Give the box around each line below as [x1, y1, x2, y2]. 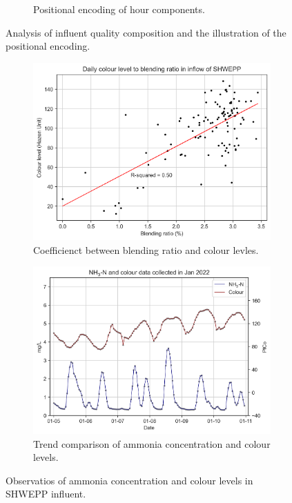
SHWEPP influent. [6, 486, 86, 501]
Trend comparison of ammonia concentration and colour [33, 436, 271, 451]
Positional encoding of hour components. [33, 2, 205, 16]
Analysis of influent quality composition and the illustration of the [6, 25, 286, 39]
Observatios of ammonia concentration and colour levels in [6, 473, 253, 487]
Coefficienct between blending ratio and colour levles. [33, 242, 259, 257]
